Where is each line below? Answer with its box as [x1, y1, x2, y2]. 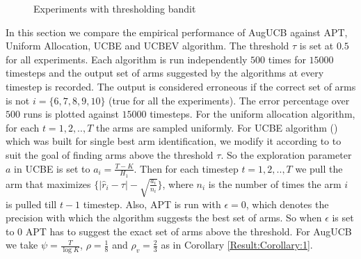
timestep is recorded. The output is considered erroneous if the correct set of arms [6, 79, 356, 93]
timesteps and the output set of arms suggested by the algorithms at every [6, 65, 324, 80]
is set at [299, 38, 334, 53]
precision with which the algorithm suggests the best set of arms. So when [6, 210, 322, 225]
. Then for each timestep [134, 161, 239, 175]
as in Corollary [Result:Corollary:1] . [161, 237, 313, 252]
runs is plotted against [23, 107, 119, 121]
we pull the [295, 161, 343, 175]
